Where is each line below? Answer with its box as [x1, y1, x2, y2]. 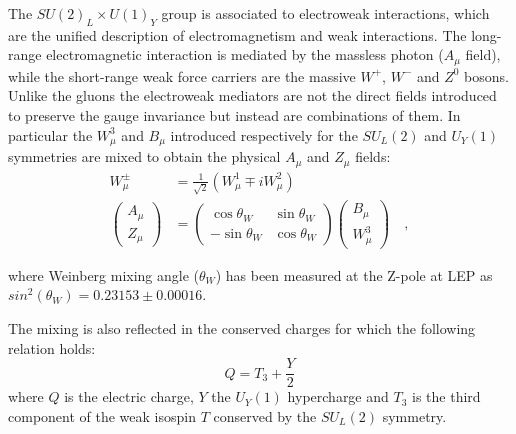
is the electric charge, [64, 386, 194, 407]
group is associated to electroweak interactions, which [161, 3, 490, 23]
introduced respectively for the [170, 124, 358, 145]
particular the [8, 124, 93, 145]
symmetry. [382, 405, 447, 426]
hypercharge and [287, 386, 389, 407]
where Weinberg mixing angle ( [8, 264, 200, 285]
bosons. [464, 65, 509, 86]
